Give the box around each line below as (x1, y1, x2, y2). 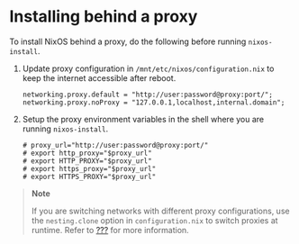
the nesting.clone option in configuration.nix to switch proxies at (31, 214, 278, 226)
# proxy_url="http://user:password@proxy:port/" (22, 140, 209, 149)
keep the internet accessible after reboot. (22, 72, 177, 83)
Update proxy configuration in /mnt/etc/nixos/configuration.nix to (22, 63, 275, 74)
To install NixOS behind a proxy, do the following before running (9, 36, 247, 47)
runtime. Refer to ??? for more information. (31, 224, 189, 235)
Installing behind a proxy (9, 6, 198, 27)
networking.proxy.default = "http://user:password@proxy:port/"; (22, 90, 273, 99)
